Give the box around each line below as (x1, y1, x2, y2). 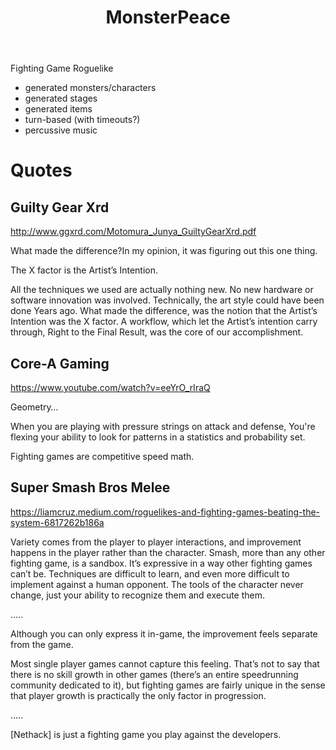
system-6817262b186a (10, 516, 105, 528)
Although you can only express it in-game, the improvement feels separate (10, 627, 318, 640)
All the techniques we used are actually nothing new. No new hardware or (10, 284, 314, 296)
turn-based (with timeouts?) (24, 114, 141, 126)
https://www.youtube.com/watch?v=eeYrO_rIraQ (10, 382, 211, 393)
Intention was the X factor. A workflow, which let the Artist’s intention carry (10, 316, 318, 328)
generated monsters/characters (24, 82, 157, 94)
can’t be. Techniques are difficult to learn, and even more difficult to (10, 567, 290, 580)
